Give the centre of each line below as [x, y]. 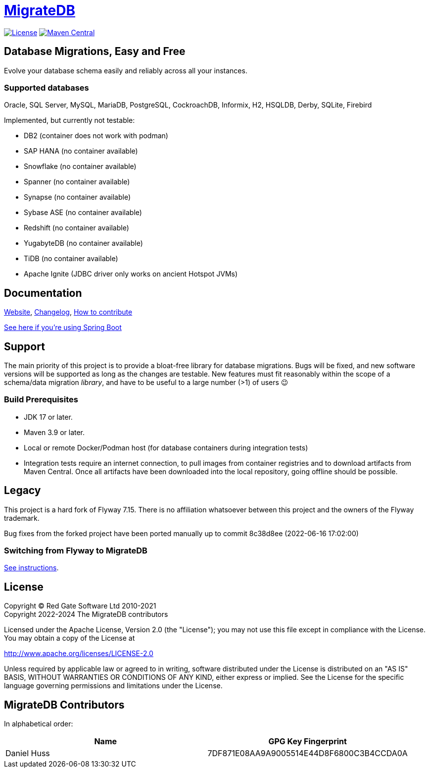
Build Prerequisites [41, 400]
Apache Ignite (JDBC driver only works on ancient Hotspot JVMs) [131, 274]
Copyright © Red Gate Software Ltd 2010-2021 [80, 606]
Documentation [43, 293]
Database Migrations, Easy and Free [95, 52]
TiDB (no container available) [71, 259]
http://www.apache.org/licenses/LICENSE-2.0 [79, 654]
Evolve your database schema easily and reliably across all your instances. [126, 70]
